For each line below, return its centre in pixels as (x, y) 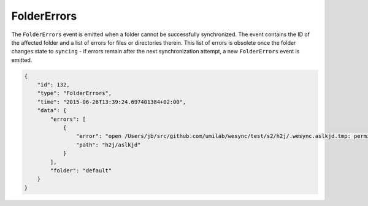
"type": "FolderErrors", (75, 93)
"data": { (52, 111)
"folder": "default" (81, 171)
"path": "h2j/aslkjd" (108, 145)
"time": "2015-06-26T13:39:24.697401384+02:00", (112, 102)
